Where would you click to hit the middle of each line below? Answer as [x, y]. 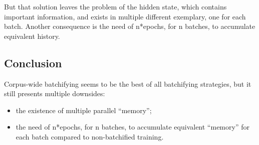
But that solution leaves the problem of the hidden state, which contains [115, 6]
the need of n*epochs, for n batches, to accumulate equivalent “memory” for [133, 127]
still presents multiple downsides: [55, 93]
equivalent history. [32, 36]
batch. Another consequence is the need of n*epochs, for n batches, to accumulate [130, 26]
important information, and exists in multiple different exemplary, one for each [125, 16]
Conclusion [33, 63]
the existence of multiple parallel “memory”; [84, 110]
